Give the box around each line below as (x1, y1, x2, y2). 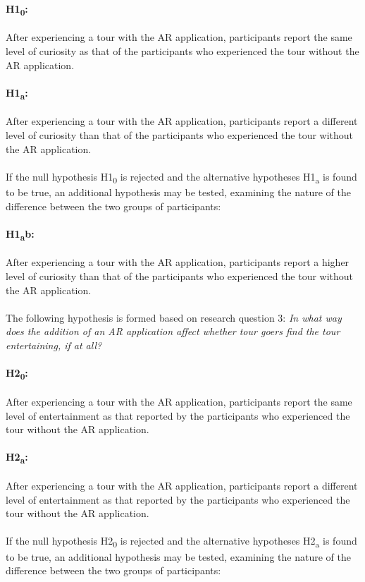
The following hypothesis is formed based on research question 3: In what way (6, 310, 342, 325)
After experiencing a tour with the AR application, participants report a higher (6, 255, 349, 269)
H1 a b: (6, 226, 35, 243)
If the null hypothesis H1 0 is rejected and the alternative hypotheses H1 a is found (6, 169, 357, 186)
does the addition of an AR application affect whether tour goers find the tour (6, 324, 340, 339)
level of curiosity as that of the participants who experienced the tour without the (6, 43, 359, 58)
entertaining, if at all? (6, 338, 102, 353)
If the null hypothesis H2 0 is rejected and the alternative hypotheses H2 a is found (6, 533, 357, 550)
